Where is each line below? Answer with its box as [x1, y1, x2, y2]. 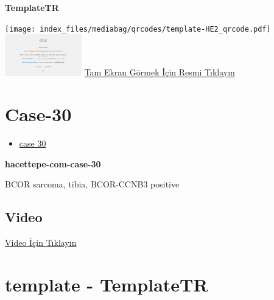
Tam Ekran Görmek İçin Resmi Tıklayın [84, 66, 235, 78]
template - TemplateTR [5, 272, 208, 297]
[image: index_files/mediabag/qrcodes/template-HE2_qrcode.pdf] [5, 24, 271, 33]
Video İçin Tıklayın [5, 236, 77, 249]
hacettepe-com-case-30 [5, 157, 101, 170]
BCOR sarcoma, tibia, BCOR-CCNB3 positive [5, 178, 180, 190]
